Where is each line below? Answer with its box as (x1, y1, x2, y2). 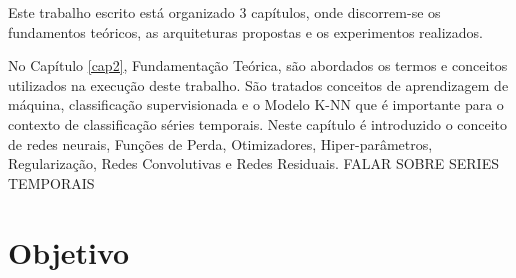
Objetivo (8, 231, 130, 272)
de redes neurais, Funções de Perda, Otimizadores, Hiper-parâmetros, (8, 133, 433, 154)
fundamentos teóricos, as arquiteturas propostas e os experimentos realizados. (8, 21, 483, 42)
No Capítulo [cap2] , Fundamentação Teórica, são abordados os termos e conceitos (8, 55, 508, 76)
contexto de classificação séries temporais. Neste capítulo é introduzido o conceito (8, 113, 508, 134)
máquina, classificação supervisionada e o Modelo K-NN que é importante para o (8, 94, 504, 115)
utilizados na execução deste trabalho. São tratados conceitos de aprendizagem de (8, 74, 509, 95)
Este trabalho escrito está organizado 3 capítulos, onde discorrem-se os (8, 2, 441, 22)
